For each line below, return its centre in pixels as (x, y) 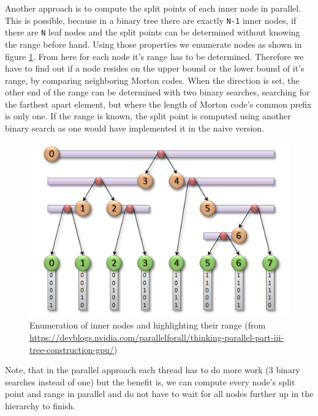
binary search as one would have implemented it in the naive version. (135, 128)
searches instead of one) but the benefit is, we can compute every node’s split (150, 381)
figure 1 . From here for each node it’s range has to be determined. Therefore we (154, 56)
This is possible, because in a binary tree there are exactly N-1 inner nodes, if (151, 20)
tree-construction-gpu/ (72, 349)
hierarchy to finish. (40, 405)
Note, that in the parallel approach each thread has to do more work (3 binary (153, 370)
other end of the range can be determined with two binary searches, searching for (157, 92)
